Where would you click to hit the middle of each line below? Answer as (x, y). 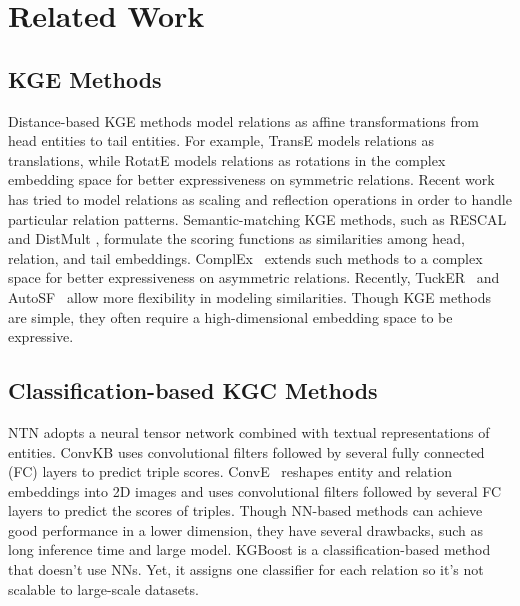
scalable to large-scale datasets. (103, 588)
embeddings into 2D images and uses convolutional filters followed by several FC (255, 490)
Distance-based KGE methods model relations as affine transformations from (243, 120)
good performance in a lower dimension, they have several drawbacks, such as (245, 529)
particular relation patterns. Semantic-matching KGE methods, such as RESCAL (257, 218)
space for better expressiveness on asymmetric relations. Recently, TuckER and (254, 277)
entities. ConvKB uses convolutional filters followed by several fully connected (246, 451)
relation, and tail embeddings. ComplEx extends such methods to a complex (245, 257)
